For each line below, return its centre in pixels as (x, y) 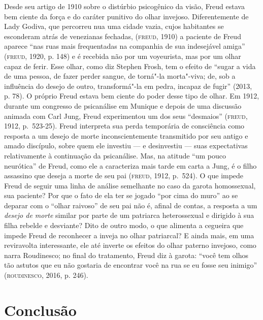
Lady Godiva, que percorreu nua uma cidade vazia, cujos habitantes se (114, 26)
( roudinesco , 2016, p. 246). (46, 275)
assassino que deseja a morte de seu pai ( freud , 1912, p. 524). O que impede (124, 175)
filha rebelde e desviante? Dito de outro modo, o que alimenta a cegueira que (124, 225)
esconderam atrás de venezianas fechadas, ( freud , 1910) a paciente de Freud (123, 36)
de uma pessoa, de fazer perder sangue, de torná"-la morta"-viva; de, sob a (120, 76)
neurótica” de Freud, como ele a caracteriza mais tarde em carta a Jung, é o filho (130, 165)
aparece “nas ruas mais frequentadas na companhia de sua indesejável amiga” (125, 46)
